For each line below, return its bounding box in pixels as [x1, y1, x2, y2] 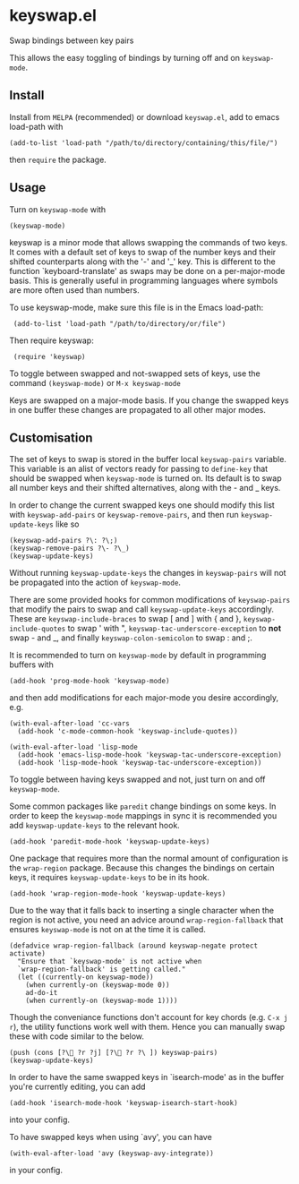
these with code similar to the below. [9, 1031, 145, 1042]
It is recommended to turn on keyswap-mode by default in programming [9, 650, 267, 661]
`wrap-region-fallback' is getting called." [17, 965, 186, 974]
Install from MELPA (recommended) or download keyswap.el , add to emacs [9, 111, 280, 122]
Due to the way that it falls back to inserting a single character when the [9, 905, 275, 916]
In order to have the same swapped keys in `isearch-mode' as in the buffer [9, 1072, 285, 1083]
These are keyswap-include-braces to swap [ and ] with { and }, [9, 613, 242, 624]
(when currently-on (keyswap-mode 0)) [25, 981, 170, 990]
